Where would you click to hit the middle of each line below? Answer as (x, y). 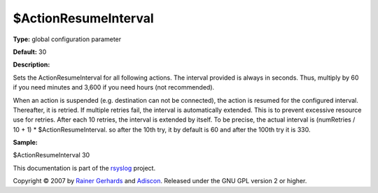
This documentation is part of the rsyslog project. (84, 168)
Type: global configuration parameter (67, 39)
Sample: (25, 143)
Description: (31, 65)
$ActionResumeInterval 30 (51, 155)
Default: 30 (30, 52)
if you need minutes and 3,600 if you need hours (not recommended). (114, 87)
